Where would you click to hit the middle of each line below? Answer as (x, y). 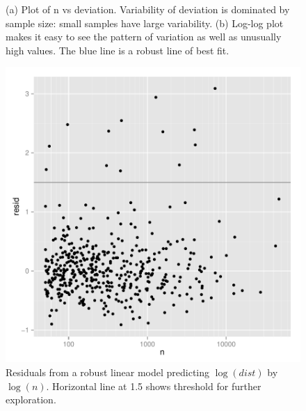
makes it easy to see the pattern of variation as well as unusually (144, 37)
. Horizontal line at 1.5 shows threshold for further (154, 386)
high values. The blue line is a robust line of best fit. (118, 50)
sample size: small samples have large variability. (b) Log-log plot (145, 23)
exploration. (31, 400)
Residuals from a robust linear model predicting (108, 372)
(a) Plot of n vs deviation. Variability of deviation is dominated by (148, 9)
